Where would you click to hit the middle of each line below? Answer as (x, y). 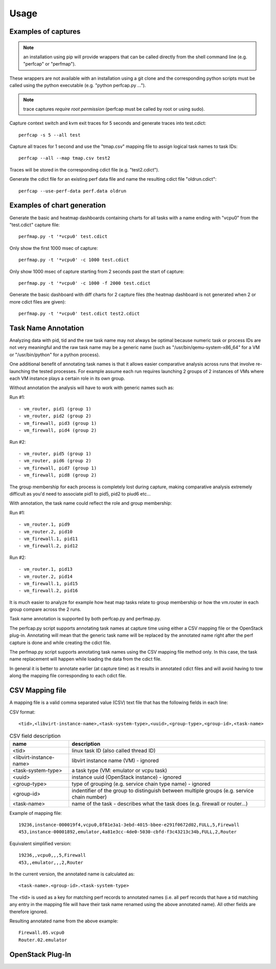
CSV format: (22, 712)
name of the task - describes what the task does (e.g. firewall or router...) (160, 804)
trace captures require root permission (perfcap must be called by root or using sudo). (114, 109)
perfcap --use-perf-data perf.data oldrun (73, 191)
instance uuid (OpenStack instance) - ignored (126, 777)
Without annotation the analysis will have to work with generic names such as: (92, 388)
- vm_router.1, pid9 (44, 524)
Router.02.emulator (43, 940)
